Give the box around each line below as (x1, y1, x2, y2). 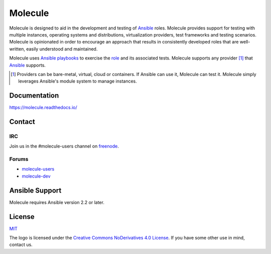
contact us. (9, 241, 33, 247)
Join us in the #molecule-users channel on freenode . (9, 143, 119, 149)
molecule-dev (22, 173, 51, 179)
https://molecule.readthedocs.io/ (9, 104, 77, 110)
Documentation (9, 91, 59, 100)
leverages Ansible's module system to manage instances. (18, 78, 138, 84)
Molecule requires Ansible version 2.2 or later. (9, 199, 105, 205)
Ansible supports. (9, 62, 46, 68)
